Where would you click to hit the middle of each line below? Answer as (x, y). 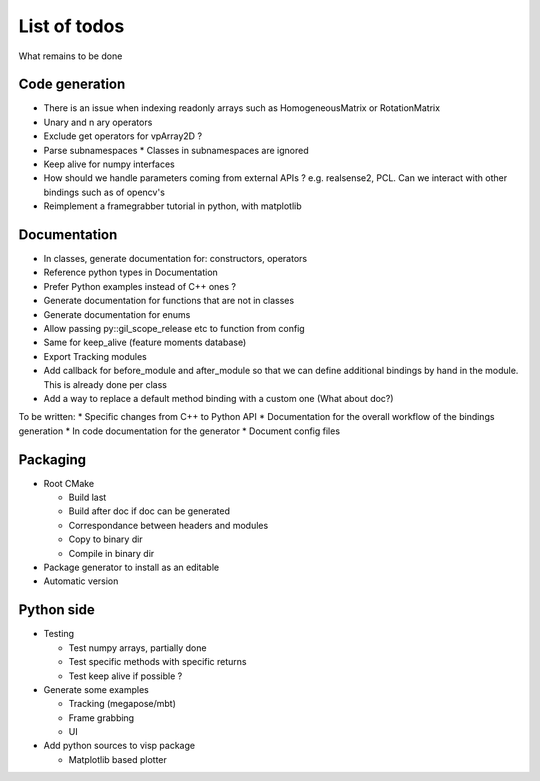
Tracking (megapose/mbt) (122, 704)
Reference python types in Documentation (131, 272)
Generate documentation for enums (117, 314)
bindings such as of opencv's (104, 192)
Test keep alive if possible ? (125, 676)
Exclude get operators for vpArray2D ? (123, 136)
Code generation (72, 84)
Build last (87, 497)
